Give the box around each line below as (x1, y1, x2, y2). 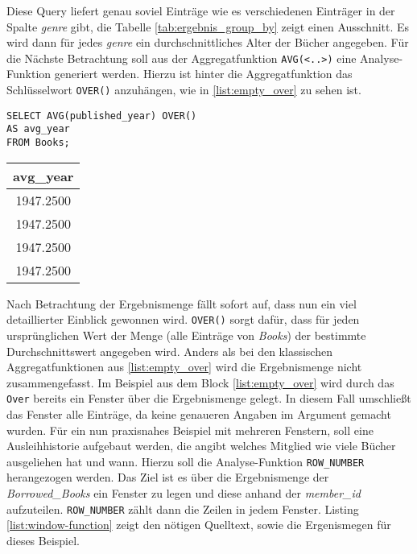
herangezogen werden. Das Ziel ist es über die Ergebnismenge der (6, 469, 329, 486)
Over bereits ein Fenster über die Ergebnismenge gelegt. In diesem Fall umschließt (6, 390, 411, 407)
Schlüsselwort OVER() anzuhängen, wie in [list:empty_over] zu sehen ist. (6, 81, 361, 98)
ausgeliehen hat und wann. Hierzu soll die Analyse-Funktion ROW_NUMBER (6, 453, 365, 469)
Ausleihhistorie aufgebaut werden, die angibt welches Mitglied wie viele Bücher (6, 437, 396, 454)
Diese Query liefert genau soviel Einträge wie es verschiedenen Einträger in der (6, 2, 395, 19)
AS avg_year (6, 123, 70, 135)
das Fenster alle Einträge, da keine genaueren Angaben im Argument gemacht (6, 405, 391, 422)
